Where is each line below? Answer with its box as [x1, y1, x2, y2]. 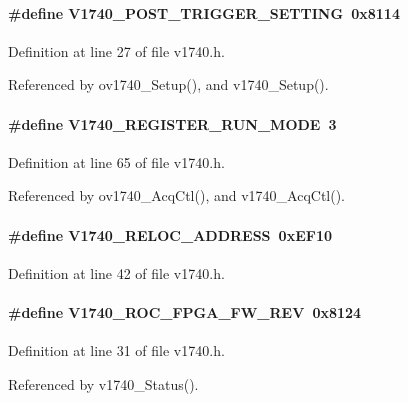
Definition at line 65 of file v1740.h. [8, 151, 225, 172]
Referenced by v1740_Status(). [8, 373, 199, 394]
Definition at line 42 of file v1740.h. [8, 262, 225, 283]
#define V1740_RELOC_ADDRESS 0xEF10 [8, 224, 332, 245]
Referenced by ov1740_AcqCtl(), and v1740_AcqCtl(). [8, 185, 346, 206]
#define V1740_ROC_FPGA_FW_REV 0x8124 [8, 301, 362, 322]
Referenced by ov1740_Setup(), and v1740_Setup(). [8, 74, 329, 95]
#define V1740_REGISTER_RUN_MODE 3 [8, 113, 337, 134]
